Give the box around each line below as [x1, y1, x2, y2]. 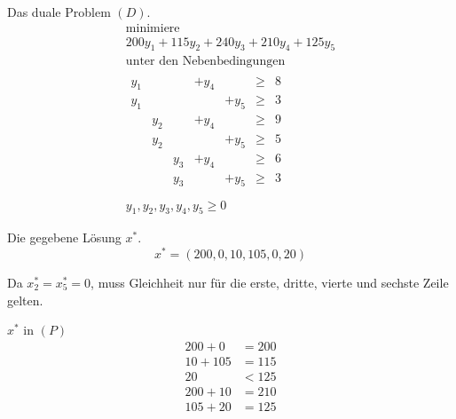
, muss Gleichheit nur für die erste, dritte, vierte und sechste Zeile [90, 273, 449, 292]
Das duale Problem [7, 3, 111, 20]
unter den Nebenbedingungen [125, 55, 286, 68]
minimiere [125, 21, 180, 35]
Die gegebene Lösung [7, 228, 122, 247]
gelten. [7, 290, 43, 309]
